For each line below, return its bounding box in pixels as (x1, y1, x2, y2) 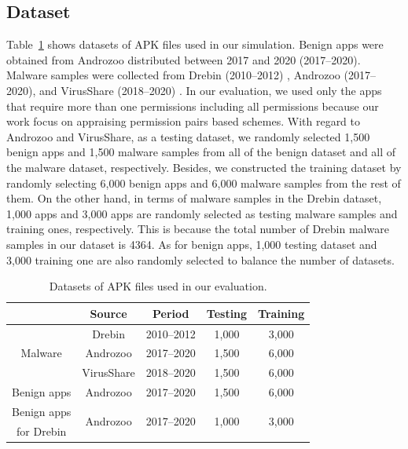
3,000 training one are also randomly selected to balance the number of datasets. (6, 251, 395, 268)
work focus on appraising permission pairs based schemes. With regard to (6, 113, 361, 130)
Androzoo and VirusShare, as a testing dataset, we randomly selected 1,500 (6, 128, 370, 144)
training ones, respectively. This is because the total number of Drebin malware (6, 221, 389, 237)
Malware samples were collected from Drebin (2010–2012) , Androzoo (6, 67, 340, 83)
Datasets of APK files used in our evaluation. (49, 278, 267, 294)
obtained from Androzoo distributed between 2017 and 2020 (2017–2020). (6, 51, 361, 68)
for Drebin (17, 422, 67, 439)
